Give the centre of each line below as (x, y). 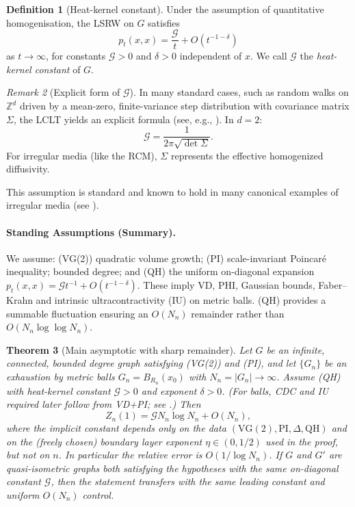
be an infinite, (295, 349)
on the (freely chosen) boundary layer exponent (104, 441)
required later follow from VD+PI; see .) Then (104, 404)
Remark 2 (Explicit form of (63, 92)
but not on (28, 455)
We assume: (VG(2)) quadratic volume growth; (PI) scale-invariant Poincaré (166, 258)
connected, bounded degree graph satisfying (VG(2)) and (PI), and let (151, 363)
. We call (268, 56)
